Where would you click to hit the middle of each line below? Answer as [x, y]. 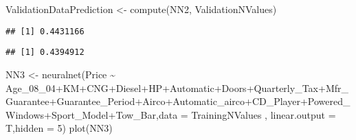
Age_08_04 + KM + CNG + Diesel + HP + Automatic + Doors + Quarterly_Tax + [166, 87]
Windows [25, 114]
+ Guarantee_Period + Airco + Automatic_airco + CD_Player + [178, 101]
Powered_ [329, 101]
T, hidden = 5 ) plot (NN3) [59, 128]
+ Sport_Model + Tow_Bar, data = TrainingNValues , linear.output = [190, 114]
